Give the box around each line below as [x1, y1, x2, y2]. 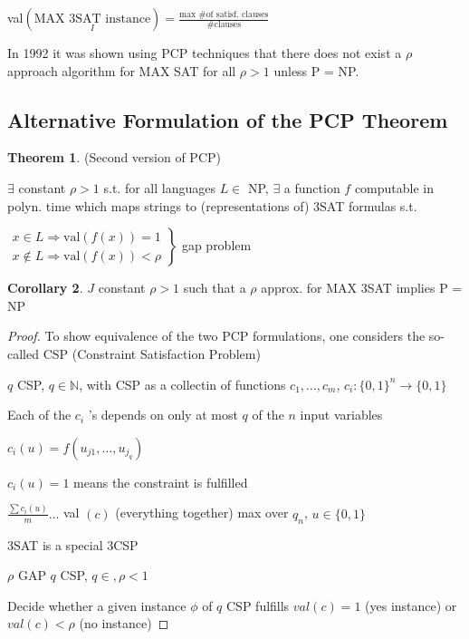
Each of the [7, 405, 72, 424]
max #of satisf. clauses [179, 9, 269, 19]
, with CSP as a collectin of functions [79, 374, 286, 393]
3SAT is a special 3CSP [7, 535, 139, 554]
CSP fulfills [226, 595, 290, 615]
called [7, 344, 39, 363]
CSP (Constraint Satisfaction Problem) [43, 344, 261, 363]
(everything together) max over [115, 503, 289, 522]
